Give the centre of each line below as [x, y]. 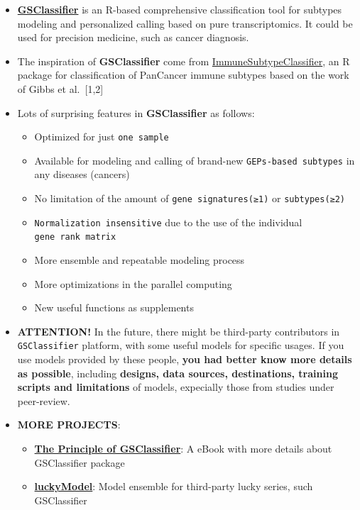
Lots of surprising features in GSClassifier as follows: [136, 112]
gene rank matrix [75, 237]
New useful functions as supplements [114, 307]
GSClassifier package [80, 462]
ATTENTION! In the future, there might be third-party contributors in [179, 331]
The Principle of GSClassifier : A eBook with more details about [183, 449]
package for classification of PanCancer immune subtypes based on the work [183, 75]
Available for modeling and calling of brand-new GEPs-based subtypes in [195, 160]
